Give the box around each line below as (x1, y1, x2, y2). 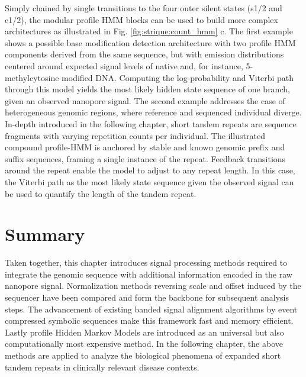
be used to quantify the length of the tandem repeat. (5, 187, 197, 199)
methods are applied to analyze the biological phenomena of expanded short (5, 349, 281, 361)
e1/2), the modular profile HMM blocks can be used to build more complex (5, 13, 278, 25)
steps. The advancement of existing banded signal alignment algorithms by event (5, 302, 298, 315)
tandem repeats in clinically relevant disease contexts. (5, 360, 199, 373)
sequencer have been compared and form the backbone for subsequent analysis (5, 291, 289, 303)
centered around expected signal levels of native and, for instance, (5, 59, 243, 72)
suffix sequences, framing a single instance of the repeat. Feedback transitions (5, 152, 286, 165)
